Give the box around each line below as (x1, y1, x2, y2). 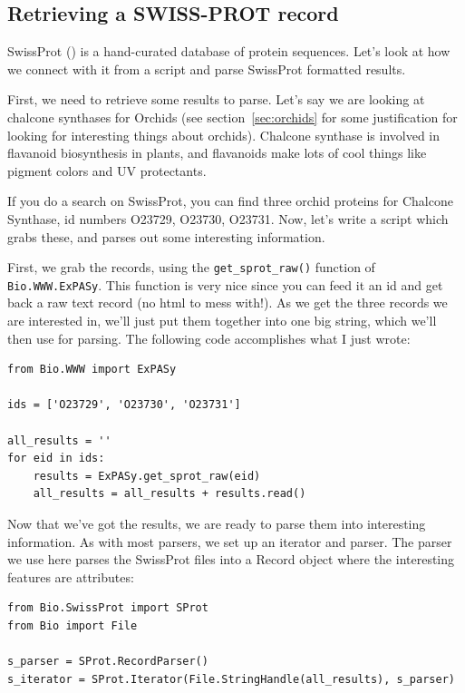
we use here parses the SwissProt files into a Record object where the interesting (7, 550, 455, 569)
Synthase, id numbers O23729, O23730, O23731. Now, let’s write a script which (7, 209, 449, 228)
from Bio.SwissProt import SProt (7, 601, 208, 615)
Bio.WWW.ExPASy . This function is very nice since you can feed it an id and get (7, 275, 443, 294)
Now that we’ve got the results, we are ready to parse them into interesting (7, 513, 426, 532)
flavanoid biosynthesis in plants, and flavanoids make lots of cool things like (7, 143, 427, 162)
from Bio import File (7, 619, 138, 632)
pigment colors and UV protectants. (7, 161, 207, 180)
